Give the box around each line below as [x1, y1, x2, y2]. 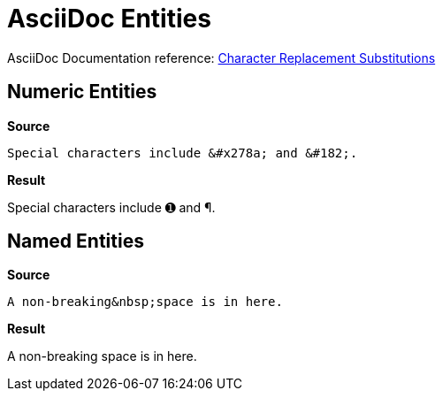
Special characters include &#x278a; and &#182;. [7, 145, 358, 160]
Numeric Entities [7, 80, 157, 103]
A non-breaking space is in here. [7, 348, 197, 364]
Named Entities [7, 230, 144, 253]
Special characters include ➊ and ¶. [7, 199, 216, 215]
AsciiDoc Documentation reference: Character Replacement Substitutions [7, 50, 436, 65]
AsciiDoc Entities [7, 4, 211, 34]
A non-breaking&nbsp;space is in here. [7, 295, 283, 310]
